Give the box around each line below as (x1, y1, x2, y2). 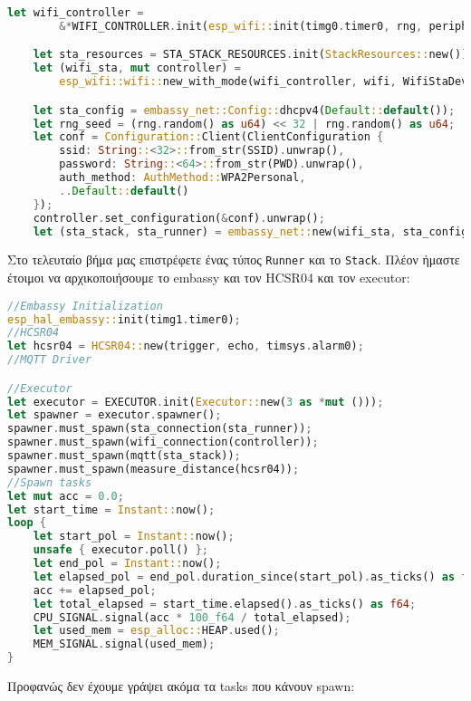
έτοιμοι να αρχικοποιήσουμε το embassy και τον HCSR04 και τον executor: (7, 268, 410, 287)
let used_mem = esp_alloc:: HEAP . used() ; (33, 624, 280, 638)
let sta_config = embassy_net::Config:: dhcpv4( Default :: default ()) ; (33, 103, 456, 117)
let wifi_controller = (7, 6, 144, 19)
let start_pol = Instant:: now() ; (33, 530, 235, 543)
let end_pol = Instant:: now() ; (33, 557, 222, 571)
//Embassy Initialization (7, 299, 163, 312)
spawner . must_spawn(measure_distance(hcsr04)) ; (7, 462, 300, 475)
